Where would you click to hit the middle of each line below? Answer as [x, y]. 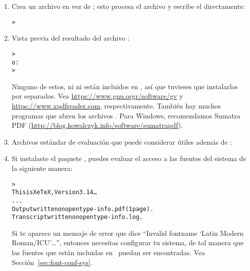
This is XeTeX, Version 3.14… [54, 192]
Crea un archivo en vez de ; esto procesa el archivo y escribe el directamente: [128, 6]
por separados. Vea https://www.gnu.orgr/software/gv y [97, 96]
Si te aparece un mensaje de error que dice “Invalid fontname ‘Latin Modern [128, 233]
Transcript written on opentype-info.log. [77, 217]
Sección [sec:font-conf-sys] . [52, 262]
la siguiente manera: [42, 168]
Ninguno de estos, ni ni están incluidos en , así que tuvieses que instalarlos [125, 86]
